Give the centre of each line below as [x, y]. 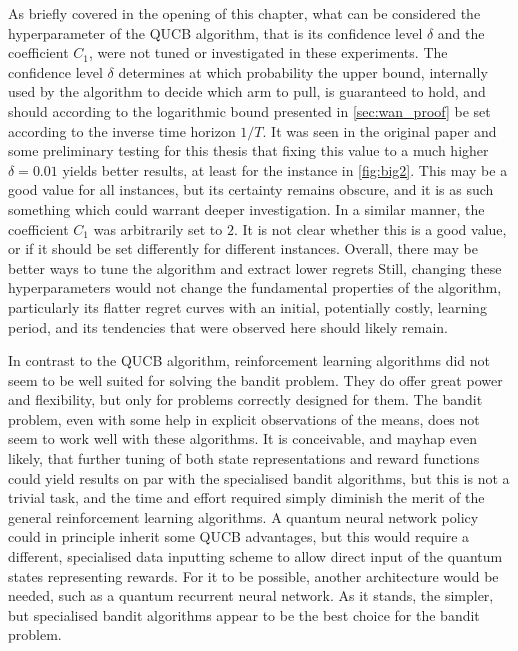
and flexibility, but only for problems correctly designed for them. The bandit [245, 399]
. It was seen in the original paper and [379, 130]
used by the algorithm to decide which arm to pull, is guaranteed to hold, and [247, 91]
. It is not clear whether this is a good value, [370, 228]
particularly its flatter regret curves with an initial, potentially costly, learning [247, 306]
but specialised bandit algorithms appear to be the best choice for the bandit [244, 614]
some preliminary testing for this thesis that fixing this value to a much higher [248, 150]
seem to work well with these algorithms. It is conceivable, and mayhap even [242, 438]
